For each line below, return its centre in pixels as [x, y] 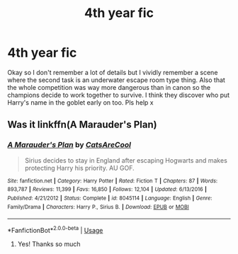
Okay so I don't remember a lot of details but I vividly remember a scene [113, 72]
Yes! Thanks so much [49, 244]
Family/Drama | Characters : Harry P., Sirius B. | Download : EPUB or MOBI [98, 207]
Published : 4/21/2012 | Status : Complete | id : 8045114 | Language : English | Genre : [110, 198]
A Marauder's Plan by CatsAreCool [69, 145]
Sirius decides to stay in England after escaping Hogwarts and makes [126, 160]
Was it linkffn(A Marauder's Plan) [82, 125]
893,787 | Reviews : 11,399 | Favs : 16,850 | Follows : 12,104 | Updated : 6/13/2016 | [107, 190]
